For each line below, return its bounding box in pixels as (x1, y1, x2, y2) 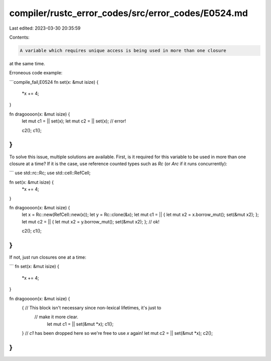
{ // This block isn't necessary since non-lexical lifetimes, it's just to (22, 304, 162, 311)
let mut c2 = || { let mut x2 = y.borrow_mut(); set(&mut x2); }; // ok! (22, 218, 160, 224)
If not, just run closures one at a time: (9, 254, 86, 260)
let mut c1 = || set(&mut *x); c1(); (47, 321, 114, 327)
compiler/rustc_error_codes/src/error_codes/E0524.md (9, 8, 248, 19)
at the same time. (9, 60, 45, 66)
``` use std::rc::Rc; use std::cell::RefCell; (9, 170, 91, 176)
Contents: (9, 34, 30, 40)
